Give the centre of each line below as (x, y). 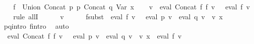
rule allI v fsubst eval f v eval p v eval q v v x (118, 16)
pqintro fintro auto (36, 26)
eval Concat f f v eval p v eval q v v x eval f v (94, 35)
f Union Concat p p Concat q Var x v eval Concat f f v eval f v (131, 6)
